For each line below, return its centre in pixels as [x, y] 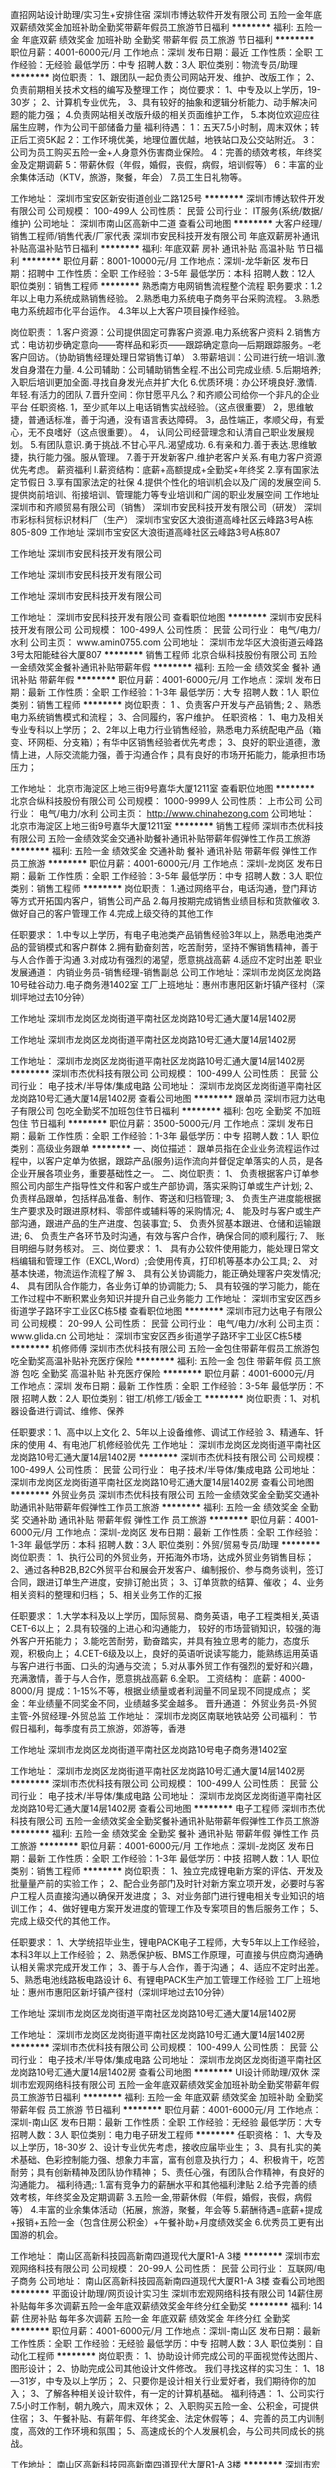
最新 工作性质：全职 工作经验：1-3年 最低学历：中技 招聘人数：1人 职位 [173, 1858]
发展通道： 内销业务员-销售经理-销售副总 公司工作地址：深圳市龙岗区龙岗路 [166, 972]
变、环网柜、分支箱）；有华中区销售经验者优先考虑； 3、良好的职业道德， [161, 742]
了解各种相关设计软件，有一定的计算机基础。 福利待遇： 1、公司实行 [184, 2393]
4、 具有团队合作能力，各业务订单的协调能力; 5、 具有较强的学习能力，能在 [165, 1286]
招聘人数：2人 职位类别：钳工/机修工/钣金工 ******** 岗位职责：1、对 [166, 1398]
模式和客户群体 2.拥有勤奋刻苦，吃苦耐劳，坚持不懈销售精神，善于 [181, 947]
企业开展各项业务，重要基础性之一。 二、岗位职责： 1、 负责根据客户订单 [160, 1173]
